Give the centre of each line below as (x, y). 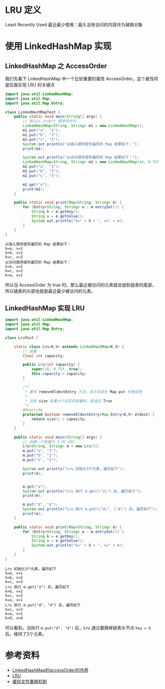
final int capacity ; (44, 356)
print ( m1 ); (34, 149)
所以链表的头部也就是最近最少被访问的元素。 (50, 291)
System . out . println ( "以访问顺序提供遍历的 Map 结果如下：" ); (81, 158)
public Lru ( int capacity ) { (51, 365)
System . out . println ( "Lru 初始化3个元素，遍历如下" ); (74, 469)
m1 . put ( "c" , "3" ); (41, 139)
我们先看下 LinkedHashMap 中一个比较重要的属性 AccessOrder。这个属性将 (82, 79)
